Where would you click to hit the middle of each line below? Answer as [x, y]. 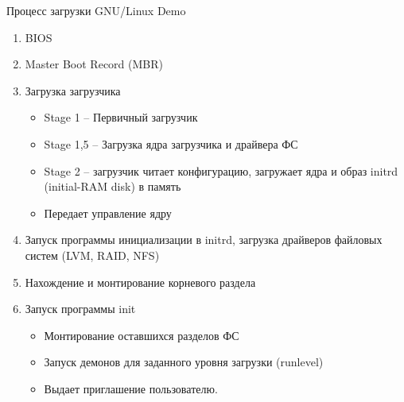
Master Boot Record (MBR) [94, 64]
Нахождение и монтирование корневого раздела [140, 282]
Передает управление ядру [108, 213]
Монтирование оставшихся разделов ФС [142, 335]
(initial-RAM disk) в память [113, 186]
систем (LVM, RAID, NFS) [92, 255]
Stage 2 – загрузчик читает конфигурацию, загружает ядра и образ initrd [221, 170]
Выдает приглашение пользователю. [131, 388]
